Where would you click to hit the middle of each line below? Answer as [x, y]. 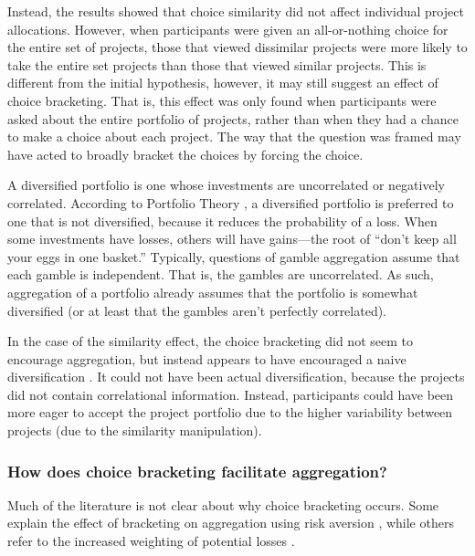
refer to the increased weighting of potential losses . [151, 541]
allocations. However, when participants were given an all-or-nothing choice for [228, 29]
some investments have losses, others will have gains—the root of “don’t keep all [232, 239]
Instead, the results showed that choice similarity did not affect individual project [236, 11]
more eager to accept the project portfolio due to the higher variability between [230, 412]
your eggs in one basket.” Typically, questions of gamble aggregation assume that [234, 256]
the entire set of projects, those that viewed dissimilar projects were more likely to [237, 47]
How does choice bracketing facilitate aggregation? [197, 471]
